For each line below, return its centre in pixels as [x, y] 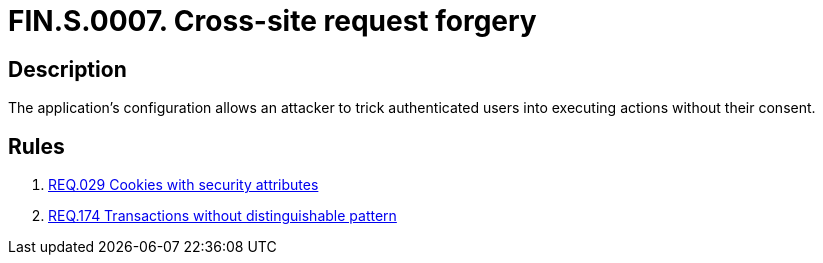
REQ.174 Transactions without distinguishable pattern [222, 216]
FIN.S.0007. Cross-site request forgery [272, 21]
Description [67, 69]
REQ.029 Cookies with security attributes [183, 185]
